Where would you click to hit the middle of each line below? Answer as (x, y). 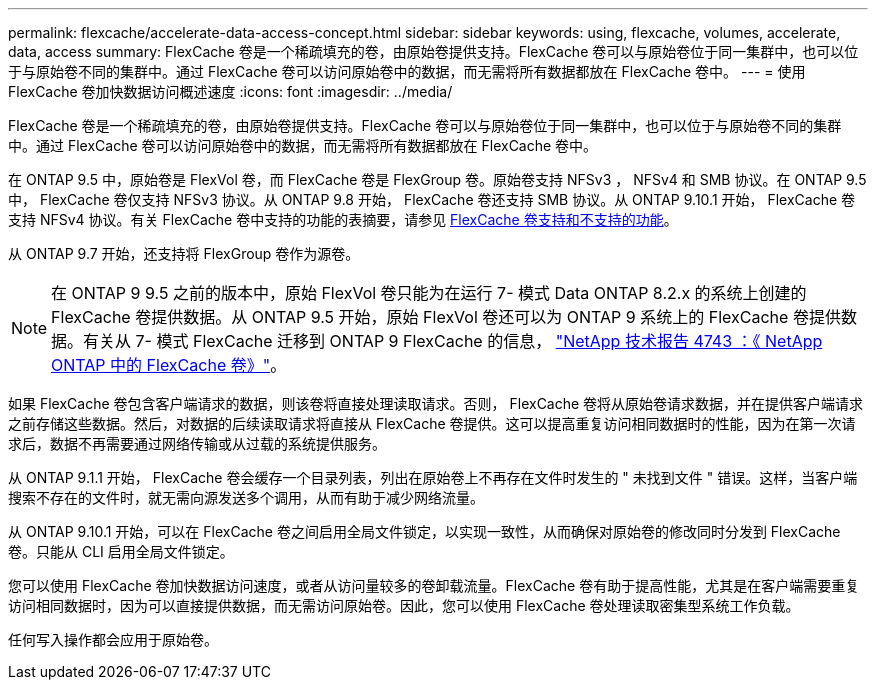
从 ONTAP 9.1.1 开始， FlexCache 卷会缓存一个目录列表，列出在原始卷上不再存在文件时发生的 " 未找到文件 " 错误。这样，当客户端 (433, 477)
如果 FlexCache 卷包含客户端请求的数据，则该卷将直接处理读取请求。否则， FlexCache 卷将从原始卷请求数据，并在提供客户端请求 (436, 403)
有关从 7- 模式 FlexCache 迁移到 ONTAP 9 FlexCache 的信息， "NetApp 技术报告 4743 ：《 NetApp (453, 341)
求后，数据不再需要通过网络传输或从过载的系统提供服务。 (197, 443)
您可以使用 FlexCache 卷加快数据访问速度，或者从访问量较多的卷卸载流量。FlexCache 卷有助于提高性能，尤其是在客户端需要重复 (434, 585)
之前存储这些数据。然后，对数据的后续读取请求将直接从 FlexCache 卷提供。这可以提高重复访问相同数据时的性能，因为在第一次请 (432, 423)
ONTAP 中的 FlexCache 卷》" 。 (169, 365)
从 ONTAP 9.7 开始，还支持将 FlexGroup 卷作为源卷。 (184, 253)
